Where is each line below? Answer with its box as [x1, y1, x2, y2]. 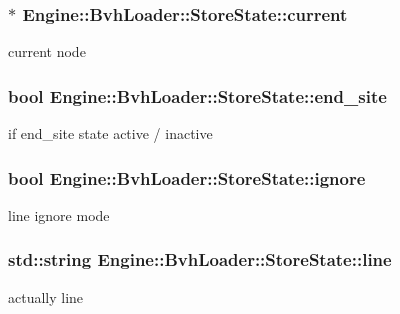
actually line [8, 286, 84, 307]
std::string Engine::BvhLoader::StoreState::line [8, 247, 392, 272]
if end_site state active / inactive [8, 123, 213, 144]
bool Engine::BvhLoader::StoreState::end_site [8, 83, 387, 108]
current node [8, 41, 86, 62]
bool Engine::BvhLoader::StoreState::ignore [8, 165, 366, 190]
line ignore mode [8, 204, 110, 225]
